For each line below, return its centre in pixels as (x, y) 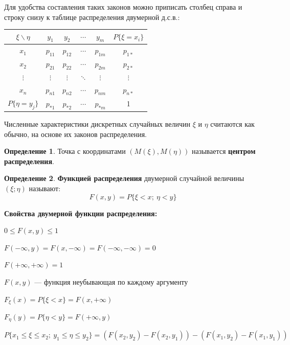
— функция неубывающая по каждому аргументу (111, 281)
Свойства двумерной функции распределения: (81, 213)
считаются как (232, 124)
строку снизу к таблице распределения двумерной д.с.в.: (92, 17)
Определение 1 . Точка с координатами (65, 151)
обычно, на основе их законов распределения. (75, 134)
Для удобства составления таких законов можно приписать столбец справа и (123, 7)
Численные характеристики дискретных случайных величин (97, 124)
